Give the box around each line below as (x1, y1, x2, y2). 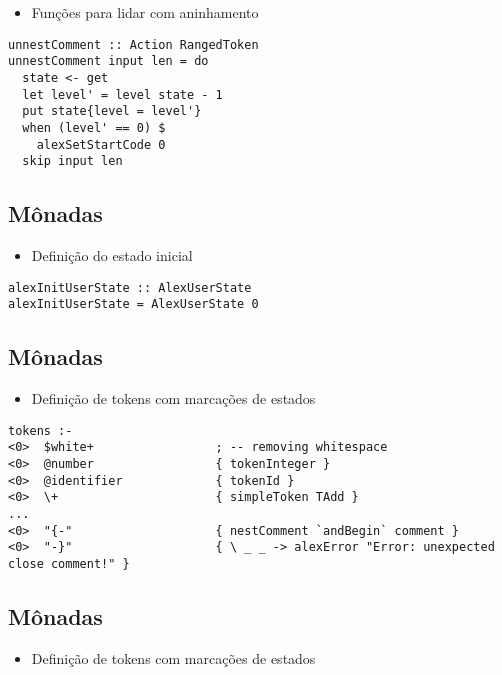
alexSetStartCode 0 (36, 137, 166, 152)
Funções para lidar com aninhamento (31, 2, 259, 22)
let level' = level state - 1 (22, 87, 223, 102)
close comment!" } (8, 557, 130, 571)
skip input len (22, 154, 123, 169)
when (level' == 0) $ (22, 120, 166, 135)
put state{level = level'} (22, 104, 202, 119)
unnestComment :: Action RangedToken (8, 37, 259, 52)
